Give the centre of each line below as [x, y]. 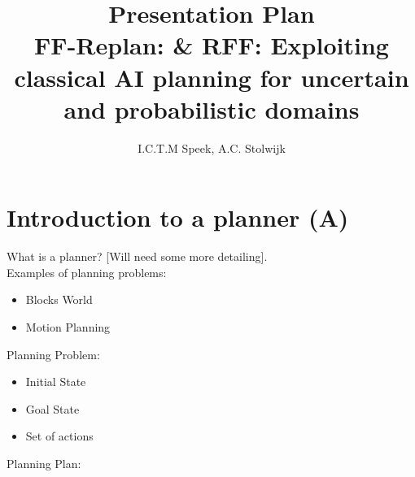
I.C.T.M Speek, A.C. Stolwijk [212, 147]
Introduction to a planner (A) [178, 217]
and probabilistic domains [212, 108]
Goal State [52, 408]
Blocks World [59, 299]
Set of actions [59, 436]
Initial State [56, 382]
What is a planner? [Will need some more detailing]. [137, 256]
